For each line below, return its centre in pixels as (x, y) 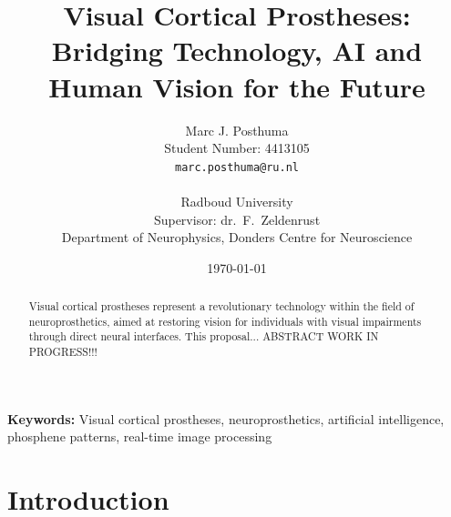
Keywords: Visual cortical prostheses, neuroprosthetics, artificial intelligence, (226, 418)
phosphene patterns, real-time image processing (140, 436)
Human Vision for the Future (237, 86)
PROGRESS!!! (63, 352)
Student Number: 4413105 (237, 148)
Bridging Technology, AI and (237, 51)
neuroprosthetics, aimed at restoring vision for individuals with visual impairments (225, 321)
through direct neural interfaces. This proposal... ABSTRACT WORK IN (204, 336)
